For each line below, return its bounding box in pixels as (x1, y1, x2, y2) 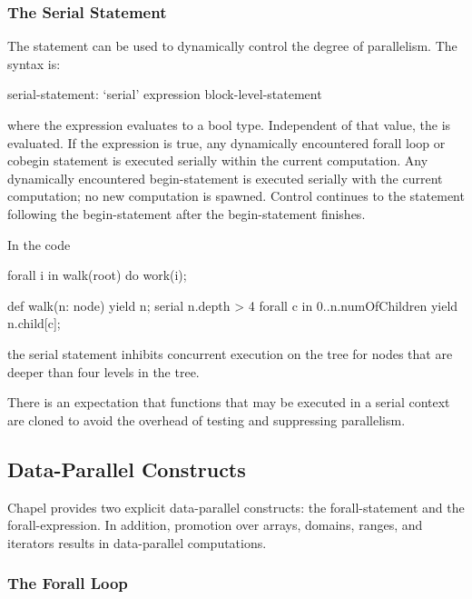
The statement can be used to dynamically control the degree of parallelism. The (7, 36, 457, 55)
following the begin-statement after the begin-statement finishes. (7, 204, 366, 223)
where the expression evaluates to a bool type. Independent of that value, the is (7, 115, 451, 134)
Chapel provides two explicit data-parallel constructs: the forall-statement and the (7, 497, 465, 516)
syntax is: (7, 54, 61, 73)
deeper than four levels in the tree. (7, 362, 200, 381)
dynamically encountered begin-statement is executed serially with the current (7, 168, 443, 187)
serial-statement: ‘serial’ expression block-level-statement (7, 85, 322, 104)
